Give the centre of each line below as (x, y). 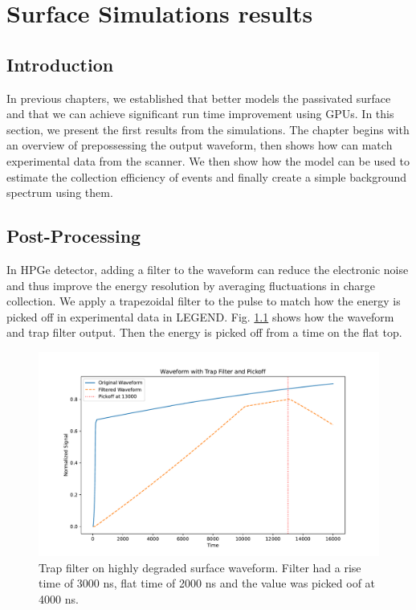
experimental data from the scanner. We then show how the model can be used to (208, 160)
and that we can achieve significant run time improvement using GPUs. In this (200, 114)
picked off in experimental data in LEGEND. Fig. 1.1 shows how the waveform (200, 316)
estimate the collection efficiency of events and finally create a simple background (207, 176)
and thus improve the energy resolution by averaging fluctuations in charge (191, 285)
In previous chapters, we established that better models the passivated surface (199, 98)
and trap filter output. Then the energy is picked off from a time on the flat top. (204, 332)
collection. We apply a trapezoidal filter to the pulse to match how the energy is (204, 301)
